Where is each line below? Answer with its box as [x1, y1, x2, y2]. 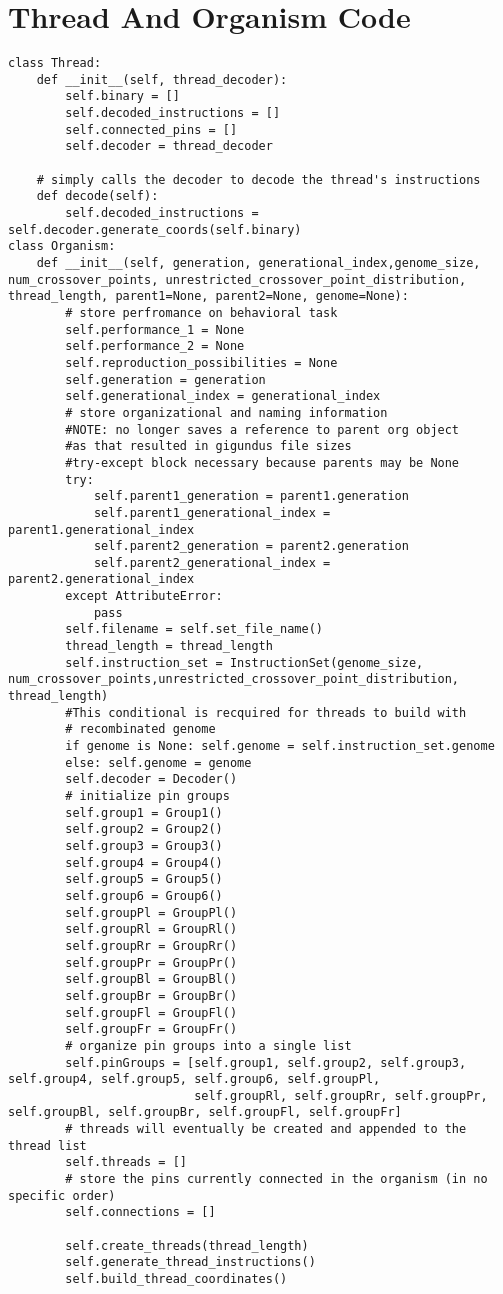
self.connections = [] [65, 1205, 216, 1220]
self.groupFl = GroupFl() [65, 1005, 238, 1020]
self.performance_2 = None [65, 339, 245, 354]
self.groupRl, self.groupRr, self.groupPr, [194, 1088, 488, 1103]
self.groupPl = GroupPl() [65, 905, 238, 920]
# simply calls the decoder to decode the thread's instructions [36, 172, 481, 187]
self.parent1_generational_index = [93, 505, 331, 520]
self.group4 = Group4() [65, 855, 223, 870]
